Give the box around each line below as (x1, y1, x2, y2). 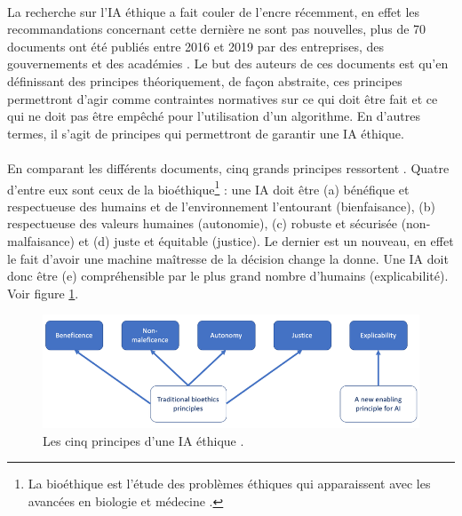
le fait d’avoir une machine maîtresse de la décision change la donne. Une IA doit (7, 249, 449, 267)
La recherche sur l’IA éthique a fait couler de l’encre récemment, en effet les (7, 2, 420, 20)
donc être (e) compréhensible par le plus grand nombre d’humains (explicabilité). (7, 266, 449, 285)
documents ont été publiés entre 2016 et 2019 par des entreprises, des (7, 36, 385, 55)
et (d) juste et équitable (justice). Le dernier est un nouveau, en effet (78, 231, 454, 250)
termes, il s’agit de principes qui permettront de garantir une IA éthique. (7, 123, 404, 142)
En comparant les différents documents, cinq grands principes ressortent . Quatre (7, 158, 450, 177)
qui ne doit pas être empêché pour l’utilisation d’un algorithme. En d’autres (7, 107, 420, 125)
